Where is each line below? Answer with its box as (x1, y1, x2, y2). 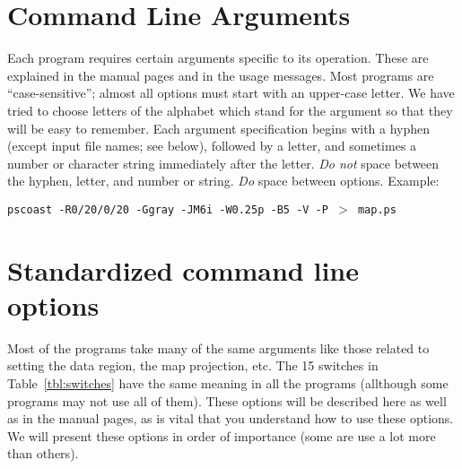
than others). (7, 444, 79, 463)
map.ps (357, 203, 397, 216)
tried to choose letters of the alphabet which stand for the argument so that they (7, 100, 453, 119)
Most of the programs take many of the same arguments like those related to (7, 338, 430, 357)
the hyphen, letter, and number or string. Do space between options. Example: (7, 171, 440, 190)
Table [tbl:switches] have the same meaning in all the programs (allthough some (7, 374, 449, 393)
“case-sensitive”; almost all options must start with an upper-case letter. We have (7, 83, 455, 102)
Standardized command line (7, 251, 360, 288)
